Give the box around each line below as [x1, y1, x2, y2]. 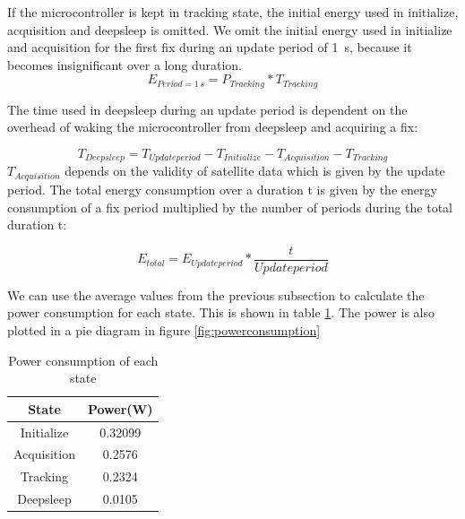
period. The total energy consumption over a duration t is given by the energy [7, 179, 437, 198]
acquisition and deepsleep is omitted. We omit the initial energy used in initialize [7, 20, 452, 39]
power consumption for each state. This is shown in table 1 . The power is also [7, 303, 435, 322]
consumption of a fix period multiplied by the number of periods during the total [7, 197, 452, 216]
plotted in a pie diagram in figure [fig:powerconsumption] [7, 320, 321, 339]
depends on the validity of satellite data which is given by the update [65, 161, 445, 180]
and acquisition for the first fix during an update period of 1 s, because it [7, 38, 412, 56]
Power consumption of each [8, 350, 159, 369]
